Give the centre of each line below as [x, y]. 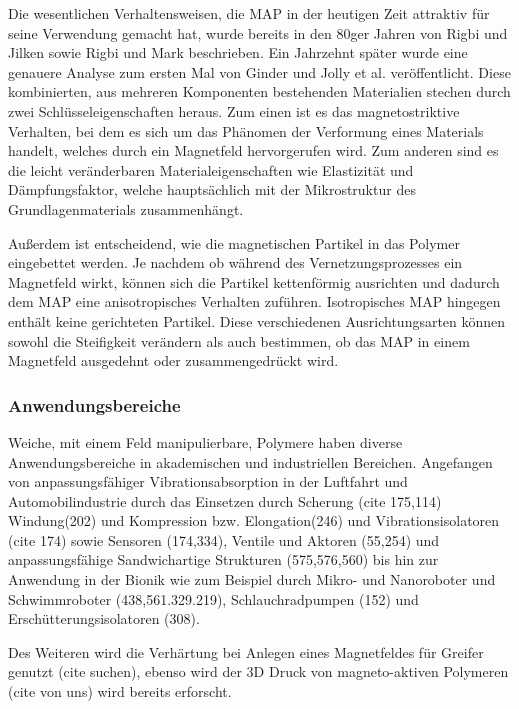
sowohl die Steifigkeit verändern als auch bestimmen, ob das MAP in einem [239, 340]
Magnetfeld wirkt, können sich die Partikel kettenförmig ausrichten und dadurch [254, 281]
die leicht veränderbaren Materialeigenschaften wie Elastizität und [211, 169]
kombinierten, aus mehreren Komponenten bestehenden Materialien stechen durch [259, 91]
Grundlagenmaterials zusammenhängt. [126, 208]
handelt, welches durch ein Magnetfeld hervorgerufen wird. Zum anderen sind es [253, 150]
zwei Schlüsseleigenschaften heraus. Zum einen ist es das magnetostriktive [234, 110]
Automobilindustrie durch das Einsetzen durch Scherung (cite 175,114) [225, 500]
